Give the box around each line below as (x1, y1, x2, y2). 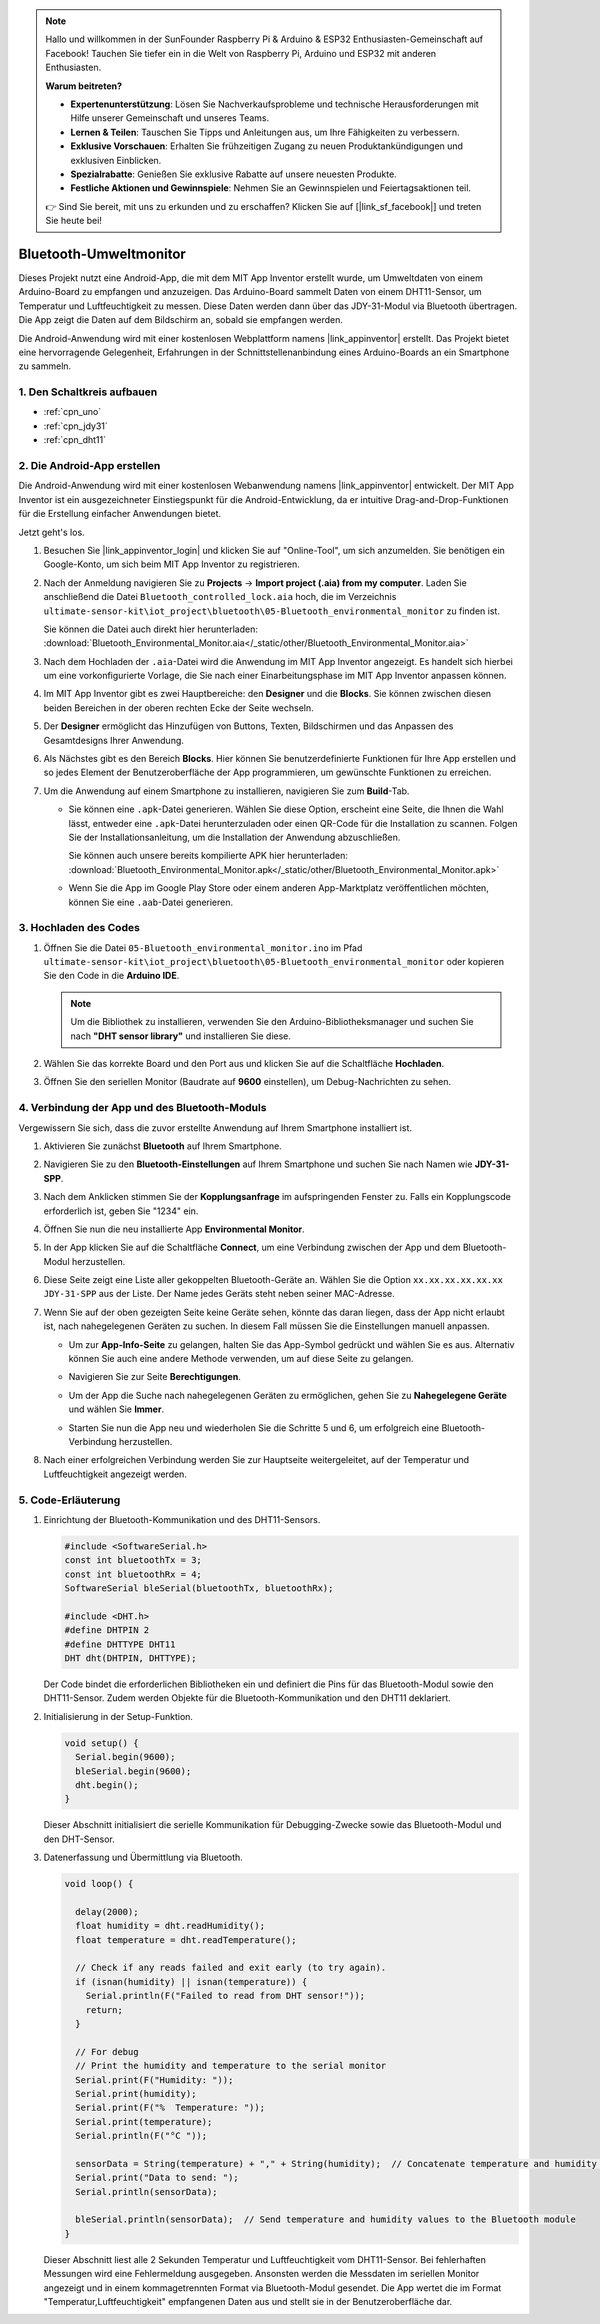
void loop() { (64, 1878, 134, 1890)
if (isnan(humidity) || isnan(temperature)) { (75, 1976, 308, 1987)
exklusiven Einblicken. (70, 154, 162, 166)
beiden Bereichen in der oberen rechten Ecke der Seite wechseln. (43, 701, 314, 714)
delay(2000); (75, 1906, 139, 1917)
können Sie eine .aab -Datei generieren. (68, 896, 234, 908)
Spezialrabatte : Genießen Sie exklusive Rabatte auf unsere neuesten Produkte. (70, 168, 397, 180)
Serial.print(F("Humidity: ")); (75, 2074, 234, 2085)
